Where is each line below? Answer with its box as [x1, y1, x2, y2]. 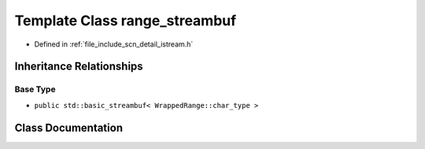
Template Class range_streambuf [14, 12, 237, 29]
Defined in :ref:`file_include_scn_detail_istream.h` [34, 39, 194, 49]
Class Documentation [14, 121, 124, 134]
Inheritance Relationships [14, 60, 143, 73]
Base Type [14, 84, 56, 95]
